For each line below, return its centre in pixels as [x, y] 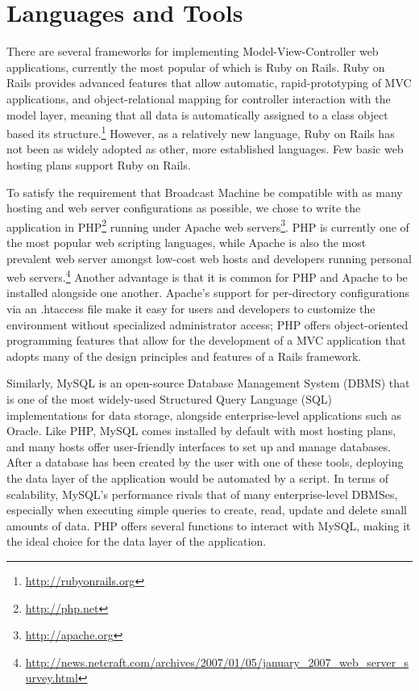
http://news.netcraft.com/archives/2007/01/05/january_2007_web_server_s [217, 662]
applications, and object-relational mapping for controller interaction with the [199, 98]
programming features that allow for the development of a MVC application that [206, 340]
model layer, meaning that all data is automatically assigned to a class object [197, 114]
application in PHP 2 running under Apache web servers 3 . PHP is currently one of [208, 225]
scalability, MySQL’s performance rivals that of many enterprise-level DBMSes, [202, 494]
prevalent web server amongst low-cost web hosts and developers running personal [209, 258]
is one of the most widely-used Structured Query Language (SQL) [170, 398]
